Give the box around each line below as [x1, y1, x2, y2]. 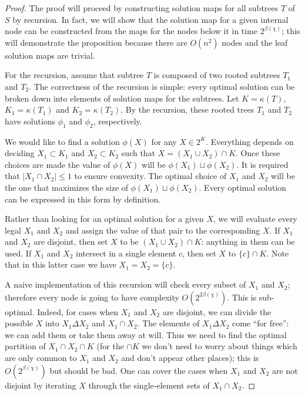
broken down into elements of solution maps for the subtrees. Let [5, 92, 239, 104]
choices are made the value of [5, 158, 110, 170]
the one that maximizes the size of [5, 181, 129, 193]
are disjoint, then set [33, 235, 108, 248]
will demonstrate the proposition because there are [5, 36, 187, 48]
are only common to [5, 352, 77, 364]
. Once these [236, 147, 280, 159]
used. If [5, 247, 32, 259]
